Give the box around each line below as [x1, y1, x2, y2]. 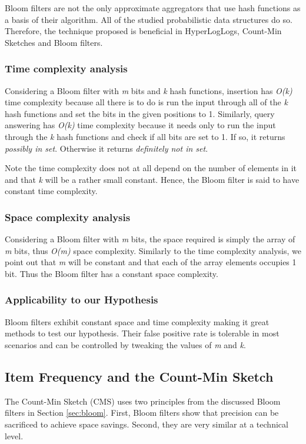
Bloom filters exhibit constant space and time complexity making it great [5, 315, 270, 328]
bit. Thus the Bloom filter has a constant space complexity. [5, 267, 218, 279]
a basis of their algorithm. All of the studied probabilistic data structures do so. [5, 13, 292, 25]
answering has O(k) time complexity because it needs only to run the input [5, 119, 276, 131]
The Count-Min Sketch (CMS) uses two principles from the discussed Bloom [5, 395, 281, 407]
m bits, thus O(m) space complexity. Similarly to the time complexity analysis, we [5, 244, 302, 256]
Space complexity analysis [5, 209, 131, 224]
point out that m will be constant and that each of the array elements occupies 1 [5, 256, 297, 268]
